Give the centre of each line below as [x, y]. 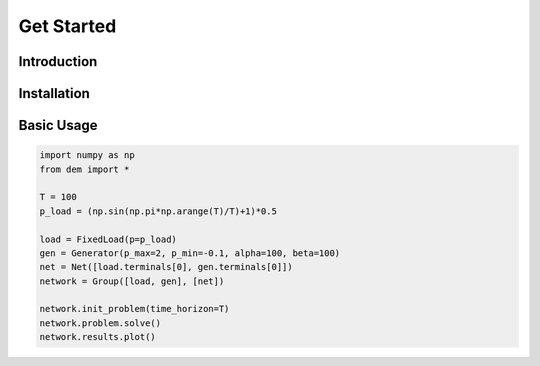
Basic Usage [58, 125]
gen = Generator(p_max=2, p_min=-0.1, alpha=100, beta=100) [190, 253]
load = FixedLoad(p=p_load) [108, 239]
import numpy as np [87, 155]
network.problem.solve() [100, 323]
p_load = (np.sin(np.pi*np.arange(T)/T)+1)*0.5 [158, 211]
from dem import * [84, 169]
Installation [54, 93]
